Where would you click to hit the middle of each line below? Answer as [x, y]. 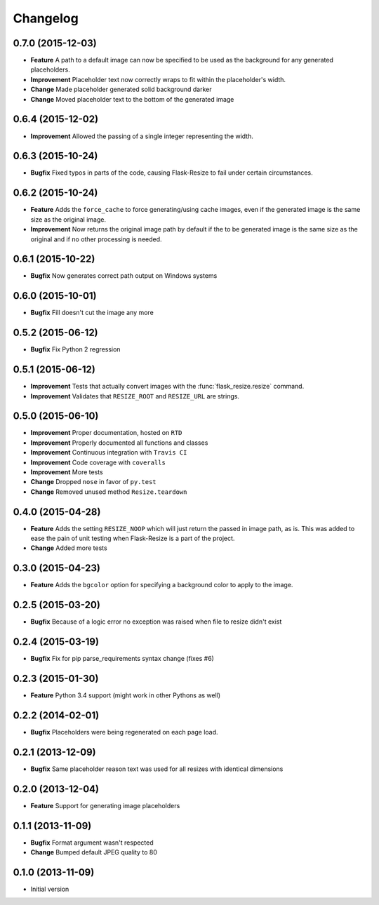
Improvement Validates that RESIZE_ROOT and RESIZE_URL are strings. [135, 396]
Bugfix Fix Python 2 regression [75, 349]
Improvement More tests [67, 472]
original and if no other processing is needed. [96, 239]
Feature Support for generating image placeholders [105, 805]
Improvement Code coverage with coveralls [98, 462]
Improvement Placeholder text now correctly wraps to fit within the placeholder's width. [158, 79]
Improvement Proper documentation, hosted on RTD [106, 433]
